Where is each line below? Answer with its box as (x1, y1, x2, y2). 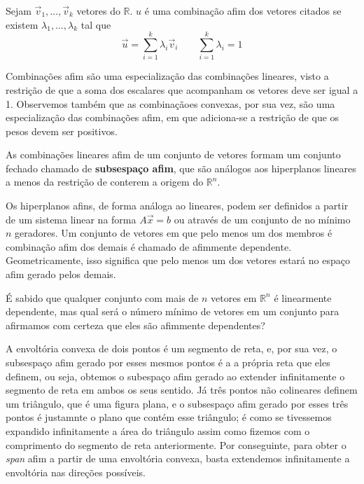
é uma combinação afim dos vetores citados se (144, 4, 342, 18)
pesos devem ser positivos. (6, 123, 118, 138)
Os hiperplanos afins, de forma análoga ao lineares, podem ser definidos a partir (6, 198, 349, 213)
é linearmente (274, 290, 332, 305)
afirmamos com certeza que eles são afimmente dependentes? (6, 317, 265, 332)
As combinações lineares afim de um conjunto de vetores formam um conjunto (6, 147, 341, 162)
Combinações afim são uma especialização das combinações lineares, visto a (6, 69, 329, 83)
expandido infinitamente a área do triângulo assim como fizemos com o (6, 423, 310, 438)
